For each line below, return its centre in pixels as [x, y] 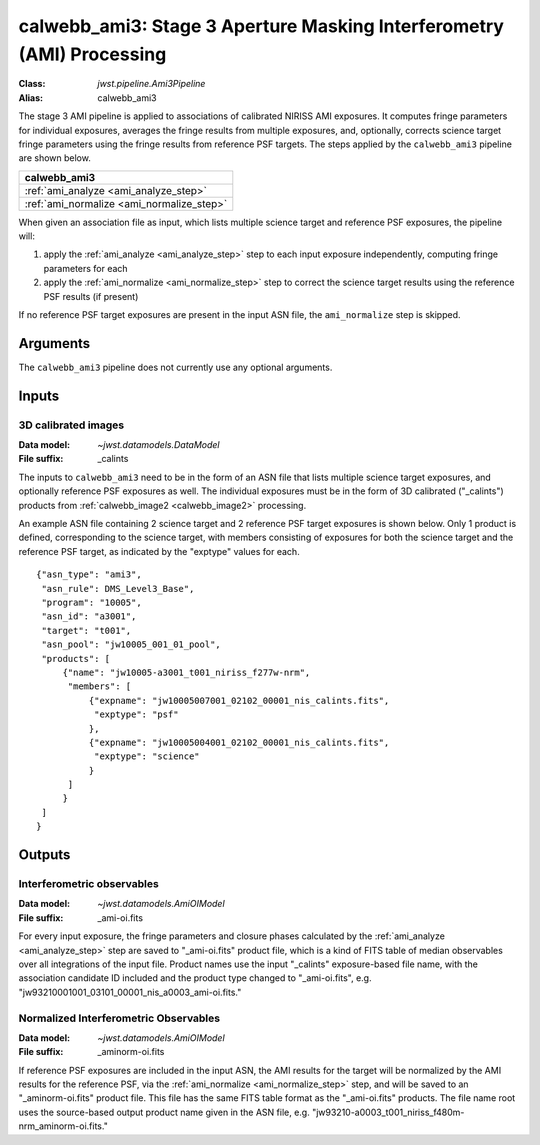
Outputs [44, 855]
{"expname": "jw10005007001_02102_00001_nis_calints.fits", [239, 700]
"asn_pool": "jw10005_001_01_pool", [131, 644]
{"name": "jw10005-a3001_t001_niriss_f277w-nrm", [186, 672]
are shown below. [55, 158]
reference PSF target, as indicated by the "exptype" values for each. [159, 551]
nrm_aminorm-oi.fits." [63, 1126]
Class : [32, 84]
